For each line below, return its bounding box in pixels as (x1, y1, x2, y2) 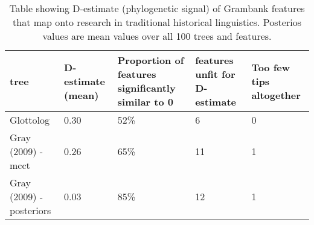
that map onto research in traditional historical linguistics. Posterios (13, 15, 301, 29)
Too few (251, 60, 290, 74)
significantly (117, 81, 176, 95)
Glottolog (10, 113, 50, 127)
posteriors (10, 203, 51, 217)
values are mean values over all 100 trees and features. (42, 29, 272, 43)
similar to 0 (117, 95, 174, 109)
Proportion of (117, 53, 184, 67)
